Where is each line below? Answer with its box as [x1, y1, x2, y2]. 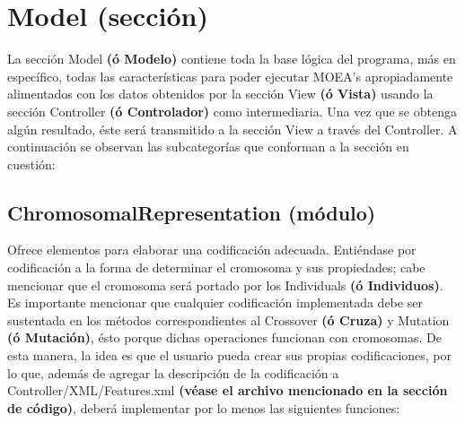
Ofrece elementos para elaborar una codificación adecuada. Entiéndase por [7, 240, 417, 259]
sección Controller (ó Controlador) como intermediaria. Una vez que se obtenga [7, 101, 457, 120]
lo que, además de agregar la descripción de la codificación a [7, 363, 339, 382]
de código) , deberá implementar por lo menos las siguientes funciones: [7, 398, 400, 417]
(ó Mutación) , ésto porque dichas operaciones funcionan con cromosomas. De [7, 328, 442, 347]
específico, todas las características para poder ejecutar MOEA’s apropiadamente [7, 66, 453, 85]
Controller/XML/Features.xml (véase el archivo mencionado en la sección [7, 381, 448, 400]
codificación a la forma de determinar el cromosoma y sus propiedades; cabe [7, 258, 426, 277]
